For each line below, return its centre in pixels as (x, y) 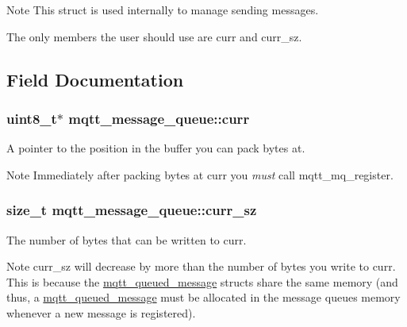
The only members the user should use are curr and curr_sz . (154, 36)
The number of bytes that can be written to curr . (127, 239)
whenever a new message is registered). (101, 312)
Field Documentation (95, 79)
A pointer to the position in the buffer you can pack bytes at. (156, 148)
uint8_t (32, 118)
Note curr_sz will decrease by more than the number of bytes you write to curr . (201, 266)
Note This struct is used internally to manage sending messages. (163, 10)
